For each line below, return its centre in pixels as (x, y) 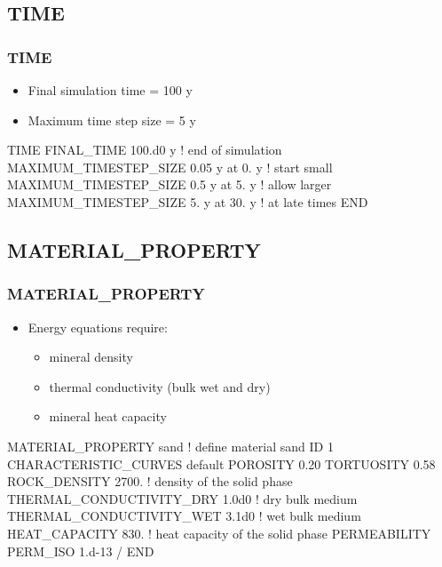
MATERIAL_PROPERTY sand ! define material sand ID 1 (170, 446)
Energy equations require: (98, 327)
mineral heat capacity (108, 416)
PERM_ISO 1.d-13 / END (81, 551)
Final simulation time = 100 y (110, 90)
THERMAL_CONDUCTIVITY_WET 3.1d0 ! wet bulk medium (184, 516)
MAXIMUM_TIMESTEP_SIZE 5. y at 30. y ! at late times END (188, 201)
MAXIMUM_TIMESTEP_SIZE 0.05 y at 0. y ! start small (170, 167)
